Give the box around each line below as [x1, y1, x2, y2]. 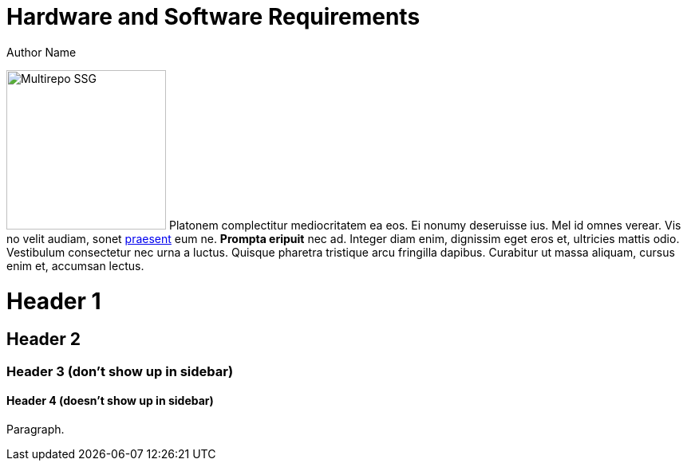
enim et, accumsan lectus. [6, 258, 144, 273]
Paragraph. [6, 422, 65, 436]
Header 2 [6, 329, 81, 350]
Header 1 [6, 287, 101, 315]
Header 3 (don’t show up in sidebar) [6, 363, 234, 379]
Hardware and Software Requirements [6, 3, 420, 30]
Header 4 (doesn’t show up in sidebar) [6, 394, 214, 408]
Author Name [6, 45, 77, 59]
